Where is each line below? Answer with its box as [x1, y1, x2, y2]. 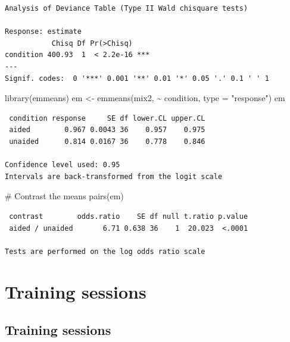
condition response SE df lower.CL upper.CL [9, 114, 205, 123]
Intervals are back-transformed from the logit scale [5, 172, 223, 181]
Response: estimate [5, 27, 82, 36]
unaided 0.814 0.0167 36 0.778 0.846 [9, 137, 205, 146]
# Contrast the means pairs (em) [5, 190, 124, 202]
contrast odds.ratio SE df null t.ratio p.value [9, 212, 248, 221]
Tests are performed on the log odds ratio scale [5, 247, 205, 256]
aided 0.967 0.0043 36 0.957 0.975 [9, 125, 205, 134]
